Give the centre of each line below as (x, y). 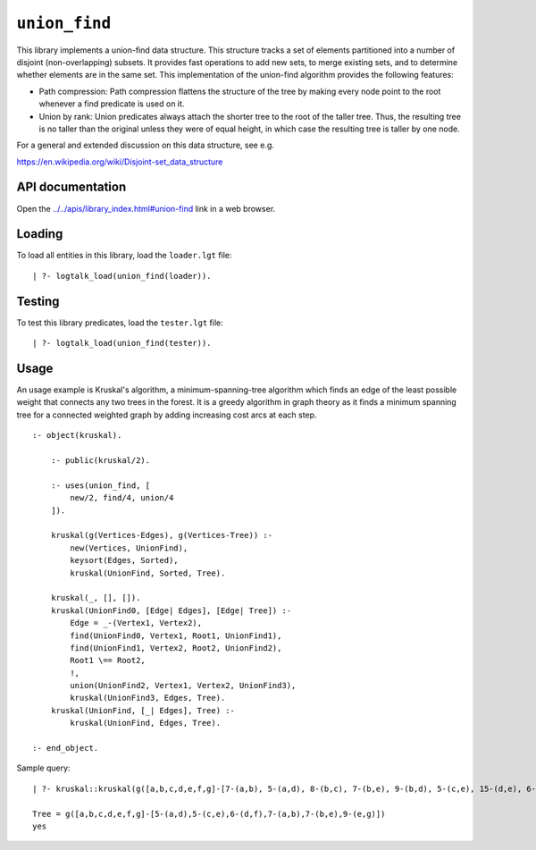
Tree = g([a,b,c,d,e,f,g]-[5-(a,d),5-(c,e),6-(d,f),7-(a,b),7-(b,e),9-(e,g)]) (209, 814)
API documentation (71, 187)
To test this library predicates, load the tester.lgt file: (120, 323)
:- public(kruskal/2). (100, 461)
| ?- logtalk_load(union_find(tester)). (122, 343)
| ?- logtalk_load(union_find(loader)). (122, 276)
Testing (38, 301)
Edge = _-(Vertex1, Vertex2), (136, 623)
